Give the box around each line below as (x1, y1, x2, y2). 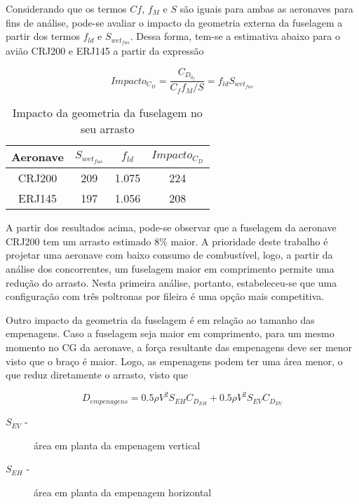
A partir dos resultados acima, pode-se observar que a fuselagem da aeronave (6, 220, 337, 235)
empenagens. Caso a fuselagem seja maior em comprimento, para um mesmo (6, 326, 334, 341)
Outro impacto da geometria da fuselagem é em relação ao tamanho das (6, 312, 315, 327)
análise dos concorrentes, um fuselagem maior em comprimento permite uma (6, 261, 334, 276)
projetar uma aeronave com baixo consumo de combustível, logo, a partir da (6, 247, 333, 262)
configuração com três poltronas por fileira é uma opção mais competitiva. (6, 289, 325, 304)
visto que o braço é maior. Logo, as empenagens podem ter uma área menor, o (6, 353, 343, 368)
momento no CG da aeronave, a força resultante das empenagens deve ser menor (6, 340, 353, 354)
